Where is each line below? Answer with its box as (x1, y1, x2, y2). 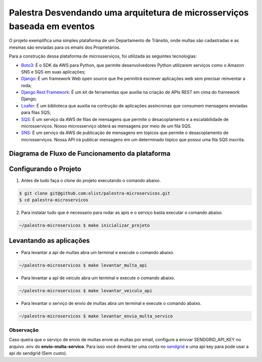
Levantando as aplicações (9, 237, 90, 245)
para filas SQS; (21, 109, 51, 116)
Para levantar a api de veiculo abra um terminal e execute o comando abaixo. (21, 275, 176, 281)
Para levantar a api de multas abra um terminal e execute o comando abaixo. (21, 249, 175, 255)
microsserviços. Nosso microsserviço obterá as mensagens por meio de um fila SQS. (21, 123, 192, 129)
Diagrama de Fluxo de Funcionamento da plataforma (9, 149, 171, 157)
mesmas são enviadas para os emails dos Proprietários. (9, 44, 121, 50)
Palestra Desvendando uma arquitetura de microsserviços (9, 7, 249, 18)
